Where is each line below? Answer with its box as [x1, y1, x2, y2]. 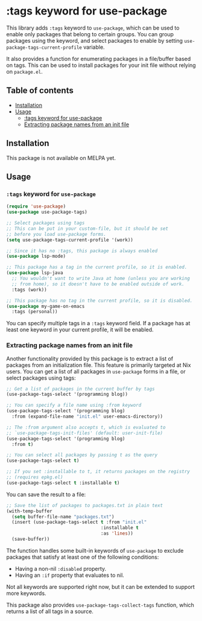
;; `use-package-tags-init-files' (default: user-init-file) [6, 430, 163, 436]
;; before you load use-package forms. [6, 231, 107, 237]
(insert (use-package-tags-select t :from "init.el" [11, 519, 147, 526]
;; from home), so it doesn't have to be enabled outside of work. [11, 281, 185, 287]
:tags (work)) [11, 287, 47, 293]
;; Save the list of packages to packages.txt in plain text [6, 502, 163, 508]
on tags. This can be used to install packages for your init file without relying [6, 62, 196, 69]
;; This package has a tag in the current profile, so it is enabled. [6, 264, 188, 270]
